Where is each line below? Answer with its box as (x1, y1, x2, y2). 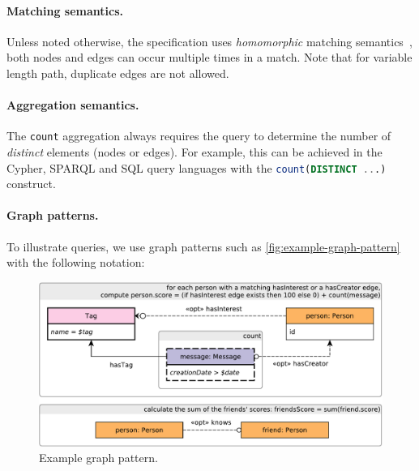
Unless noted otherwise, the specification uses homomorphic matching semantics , (6, 32, 413, 49)
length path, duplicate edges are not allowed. (6, 64, 229, 81)
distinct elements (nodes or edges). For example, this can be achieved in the (6, 143, 383, 161)
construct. (6, 175, 56, 192)
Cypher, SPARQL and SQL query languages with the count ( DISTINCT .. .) (6, 159, 387, 176)
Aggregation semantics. (6, 96, 139, 113)
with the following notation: (6, 254, 145, 271)
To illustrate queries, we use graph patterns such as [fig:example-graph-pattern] (6, 238, 400, 255)
